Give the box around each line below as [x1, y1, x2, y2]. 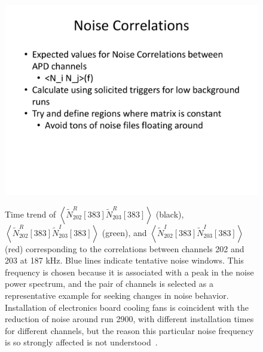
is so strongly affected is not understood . [5, 336, 158, 348]
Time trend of [5, 207, 56, 220]
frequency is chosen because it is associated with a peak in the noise [5, 265, 254, 278]
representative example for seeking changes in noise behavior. [5, 289, 229, 301]
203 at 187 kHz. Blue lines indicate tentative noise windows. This [5, 254, 244, 267]
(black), [155, 207, 184, 220]
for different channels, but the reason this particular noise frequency [5, 324, 254, 336]
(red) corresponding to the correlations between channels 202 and [5, 242, 244, 255]
